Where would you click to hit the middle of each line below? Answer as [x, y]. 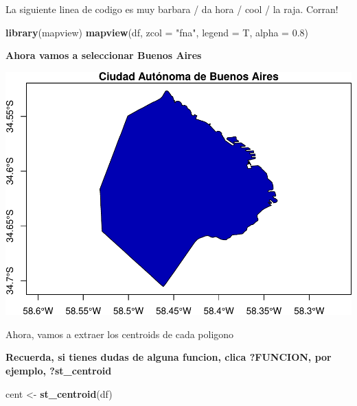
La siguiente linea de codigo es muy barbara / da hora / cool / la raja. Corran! [172, 9]
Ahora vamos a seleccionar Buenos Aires [104, 55]
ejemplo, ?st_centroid [59, 370]
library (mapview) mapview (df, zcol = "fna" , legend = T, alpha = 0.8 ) [157, 32]
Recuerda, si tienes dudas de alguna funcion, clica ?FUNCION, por [169, 357]
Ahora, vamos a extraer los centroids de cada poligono [120, 334]
